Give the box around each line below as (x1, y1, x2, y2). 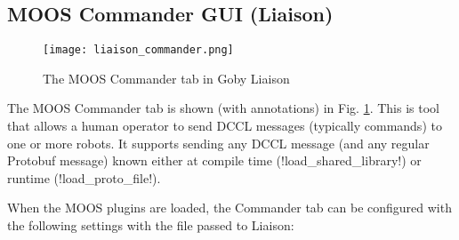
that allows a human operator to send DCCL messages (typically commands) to (7, 116, 442, 135)
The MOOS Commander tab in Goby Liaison (43, 68, 290, 87)
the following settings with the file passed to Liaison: (7, 216, 294, 235)
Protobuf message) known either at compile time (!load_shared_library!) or (7, 151, 422, 170)
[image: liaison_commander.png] (43, 44, 234, 57)
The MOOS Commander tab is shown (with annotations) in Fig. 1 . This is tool (7, 99, 439, 117)
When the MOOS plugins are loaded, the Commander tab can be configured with (7, 198, 452, 217)
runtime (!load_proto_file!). (7, 168, 161, 187)
